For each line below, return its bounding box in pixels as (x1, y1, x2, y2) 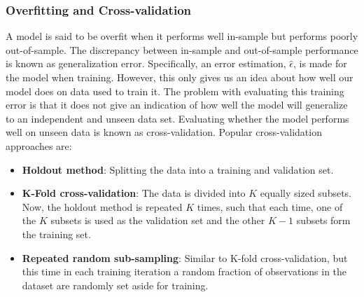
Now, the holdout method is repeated (22, 199, 183, 214)
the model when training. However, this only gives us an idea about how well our (6, 70, 353, 84)
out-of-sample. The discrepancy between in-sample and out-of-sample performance (6, 42, 358, 57)
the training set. (22, 226, 91, 241)
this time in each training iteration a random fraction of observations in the (22, 264, 347, 279)
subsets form (296, 213, 351, 228)
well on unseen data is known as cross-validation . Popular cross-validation (6, 125, 322, 139)
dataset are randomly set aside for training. (22, 277, 209, 292)
